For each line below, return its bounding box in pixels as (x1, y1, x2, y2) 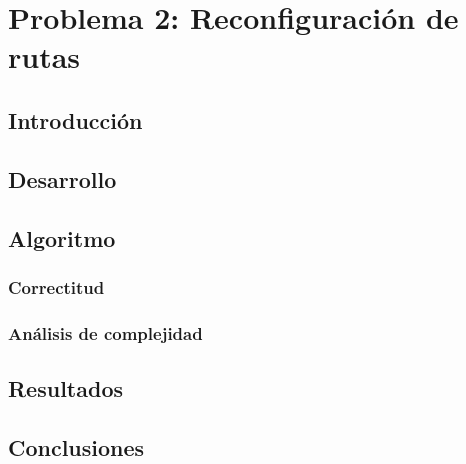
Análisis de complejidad (8, 320, 203, 345)
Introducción (8, 104, 143, 135)
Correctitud (8, 274, 105, 299)
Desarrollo (8, 163, 117, 194)
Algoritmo (8, 222, 116, 253)
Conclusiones (8, 431, 145, 462)
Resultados (8, 372, 123, 403)
